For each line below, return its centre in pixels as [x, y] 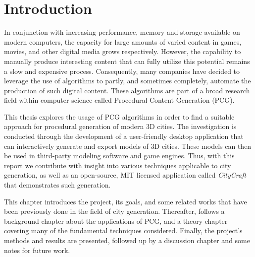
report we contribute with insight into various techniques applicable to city [118, 165]
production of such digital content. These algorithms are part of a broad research [127, 90]
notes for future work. [37, 250]
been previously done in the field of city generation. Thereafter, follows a [114, 211]
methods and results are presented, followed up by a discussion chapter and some [127, 240]
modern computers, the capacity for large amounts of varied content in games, [123, 41]
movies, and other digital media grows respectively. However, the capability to [123, 51]
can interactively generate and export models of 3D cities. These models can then [128, 146]
